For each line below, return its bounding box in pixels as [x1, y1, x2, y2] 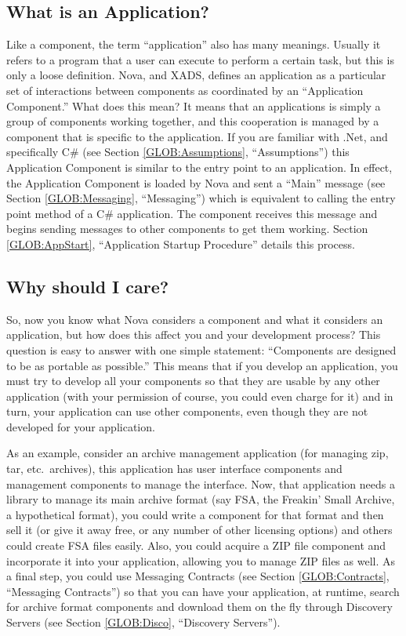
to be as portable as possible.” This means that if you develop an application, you [6, 357, 398, 373]
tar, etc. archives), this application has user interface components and [6, 460, 343, 477]
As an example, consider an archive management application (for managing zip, [6, 445, 389, 461]
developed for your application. [6, 418, 155, 434]
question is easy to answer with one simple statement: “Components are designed [6, 341, 397, 358]
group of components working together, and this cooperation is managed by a [6, 113, 379, 129]
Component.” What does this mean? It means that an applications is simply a [6, 97, 381, 114]
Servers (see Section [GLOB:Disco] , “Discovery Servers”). [6, 614, 281, 630]
